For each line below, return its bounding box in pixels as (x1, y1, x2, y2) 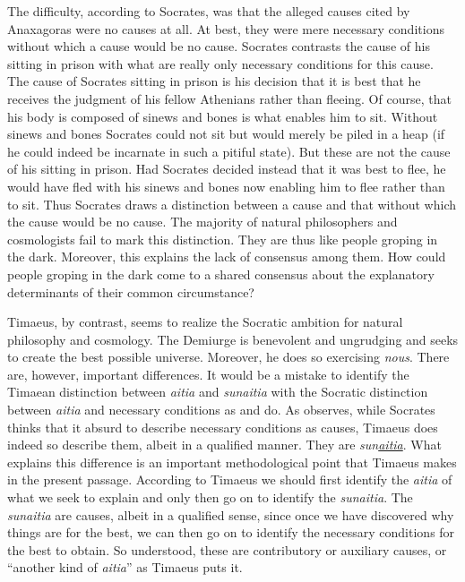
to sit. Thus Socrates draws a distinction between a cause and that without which (7, 194, 457, 213)
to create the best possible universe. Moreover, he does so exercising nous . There (7, 347, 450, 366)
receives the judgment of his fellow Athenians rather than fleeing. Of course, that (7, 89, 452, 107)
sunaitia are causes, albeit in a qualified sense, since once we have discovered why (7, 505, 454, 524)
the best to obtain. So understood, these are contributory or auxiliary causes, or (7, 540, 447, 559)
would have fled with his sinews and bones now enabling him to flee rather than (7, 176, 445, 195)
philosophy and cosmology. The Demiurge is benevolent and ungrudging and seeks (7, 330, 459, 348)
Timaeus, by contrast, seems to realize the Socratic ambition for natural (7, 312, 403, 331)
